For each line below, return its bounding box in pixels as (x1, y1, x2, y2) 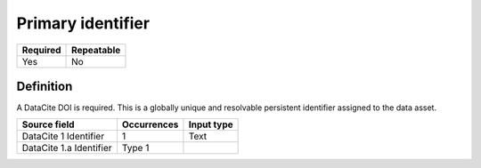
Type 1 (121, 142, 150, 155)
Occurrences (121, 118, 179, 131)
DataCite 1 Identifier (21, 130, 105, 142)
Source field (21, 118, 75, 131)
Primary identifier (16, 13, 151, 33)
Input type (188, 118, 233, 131)
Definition (16, 78, 73, 93)
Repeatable (71, 44, 121, 56)
